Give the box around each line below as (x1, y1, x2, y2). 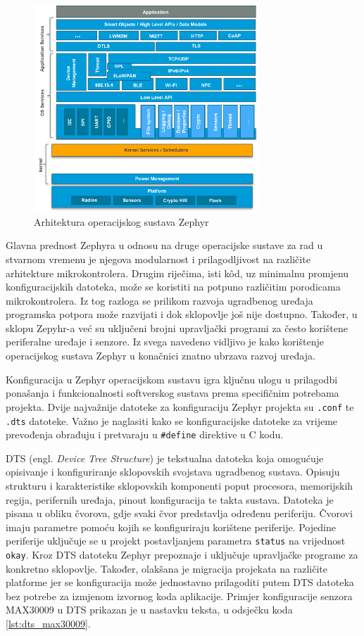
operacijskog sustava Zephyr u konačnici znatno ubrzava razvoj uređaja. (6, 348, 315, 363)
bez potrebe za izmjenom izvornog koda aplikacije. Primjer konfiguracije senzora (6, 588, 353, 603)
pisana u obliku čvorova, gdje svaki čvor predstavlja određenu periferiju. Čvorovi (6, 506, 353, 521)
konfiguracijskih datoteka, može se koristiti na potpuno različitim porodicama (6, 279, 341, 294)
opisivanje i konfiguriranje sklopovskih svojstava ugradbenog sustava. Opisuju (6, 464, 340, 479)
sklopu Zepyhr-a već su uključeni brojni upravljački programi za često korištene (6, 320, 348, 335)
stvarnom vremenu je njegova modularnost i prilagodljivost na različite (6, 251, 310, 266)
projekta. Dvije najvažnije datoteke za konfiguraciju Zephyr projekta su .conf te (6, 399, 354, 414)
